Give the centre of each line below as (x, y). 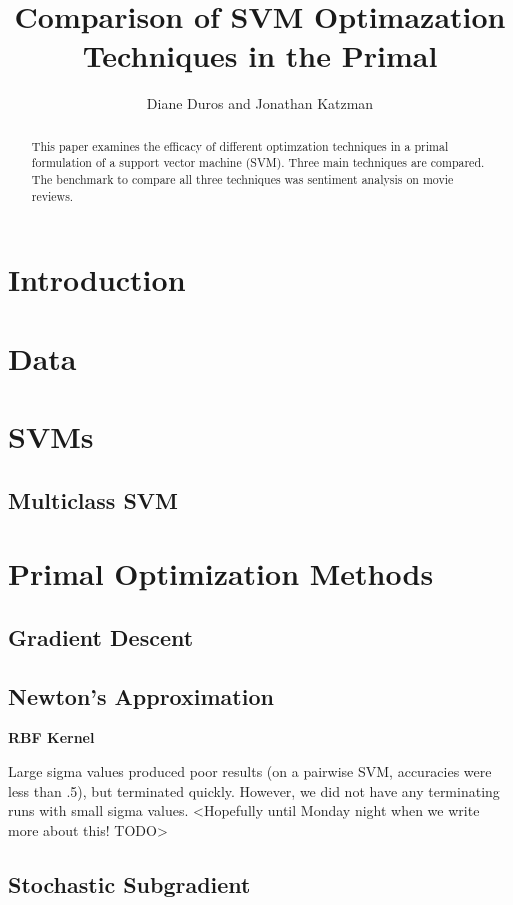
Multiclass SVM (93, 499)
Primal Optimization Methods (221, 573)
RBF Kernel (51, 737)
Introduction (97, 279)
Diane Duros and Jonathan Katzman (260, 103)
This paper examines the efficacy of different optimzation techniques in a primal (240, 145)
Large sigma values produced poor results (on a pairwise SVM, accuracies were (250, 771)
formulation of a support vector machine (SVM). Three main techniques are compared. (258, 162)
